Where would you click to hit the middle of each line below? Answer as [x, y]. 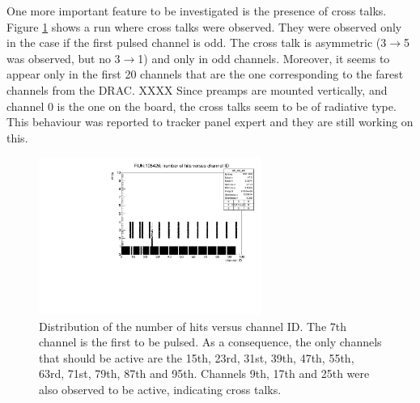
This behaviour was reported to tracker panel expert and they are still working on [210, 122]
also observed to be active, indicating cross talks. [160, 390]
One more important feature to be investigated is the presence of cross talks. [197, 11]
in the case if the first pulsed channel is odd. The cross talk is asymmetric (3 [197, 42]
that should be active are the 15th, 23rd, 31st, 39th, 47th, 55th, [197, 357]
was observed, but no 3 [64, 58]
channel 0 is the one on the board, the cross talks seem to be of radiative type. [202, 106]
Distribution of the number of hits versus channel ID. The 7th [193, 326]
